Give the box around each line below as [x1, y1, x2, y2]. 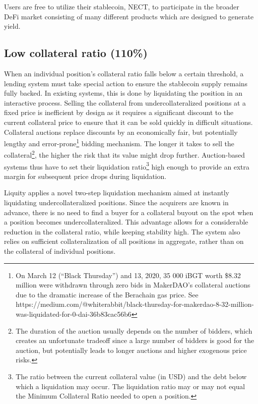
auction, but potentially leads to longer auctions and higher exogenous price [15, 345, 247, 355]
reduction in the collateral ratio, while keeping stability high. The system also [4, 226, 241, 236]
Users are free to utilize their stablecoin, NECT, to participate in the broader [4, 1, 239, 11]
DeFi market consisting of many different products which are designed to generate [4, 11, 254, 21]
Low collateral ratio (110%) [4, 45, 148, 60]
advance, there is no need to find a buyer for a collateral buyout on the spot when [4, 207, 254, 217]
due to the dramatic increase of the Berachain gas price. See [15, 289, 198, 299]
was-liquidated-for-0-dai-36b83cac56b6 [15, 309, 131, 319]
